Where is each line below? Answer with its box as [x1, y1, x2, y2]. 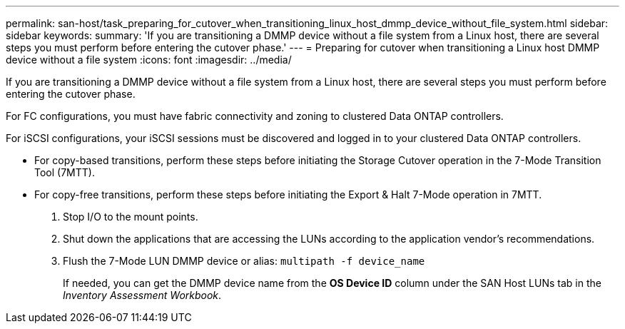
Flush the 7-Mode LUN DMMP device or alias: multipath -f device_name [63, 255, 425, 267]
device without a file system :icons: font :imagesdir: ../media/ [6, 54, 292, 66]
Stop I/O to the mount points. [63, 211, 198, 223]
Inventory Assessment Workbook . [63, 289, 222, 301]
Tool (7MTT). [34, 166, 95, 178]
